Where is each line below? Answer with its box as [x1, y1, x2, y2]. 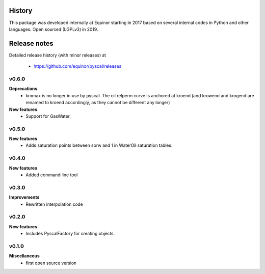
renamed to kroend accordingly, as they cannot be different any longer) [26, 100, 170, 106]
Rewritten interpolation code [26, 201, 83, 207]
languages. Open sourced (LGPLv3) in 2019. [9, 26, 98, 32]
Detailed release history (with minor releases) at [9, 52, 106, 58]
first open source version [26, 260, 77, 266]
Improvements [9, 194, 40, 200]
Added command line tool [26, 172, 78, 178]
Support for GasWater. [26, 113, 71, 119]
